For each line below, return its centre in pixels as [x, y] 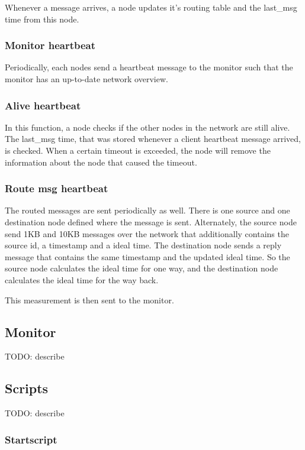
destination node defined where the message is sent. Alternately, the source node [151, 222]
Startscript [31, 439]
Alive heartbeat [43, 105]
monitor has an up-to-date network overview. [86, 79]
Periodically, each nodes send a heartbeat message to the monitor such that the [149, 67]
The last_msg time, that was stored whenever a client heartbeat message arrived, [153, 139]
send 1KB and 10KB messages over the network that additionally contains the [147, 233]
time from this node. [42, 19]
